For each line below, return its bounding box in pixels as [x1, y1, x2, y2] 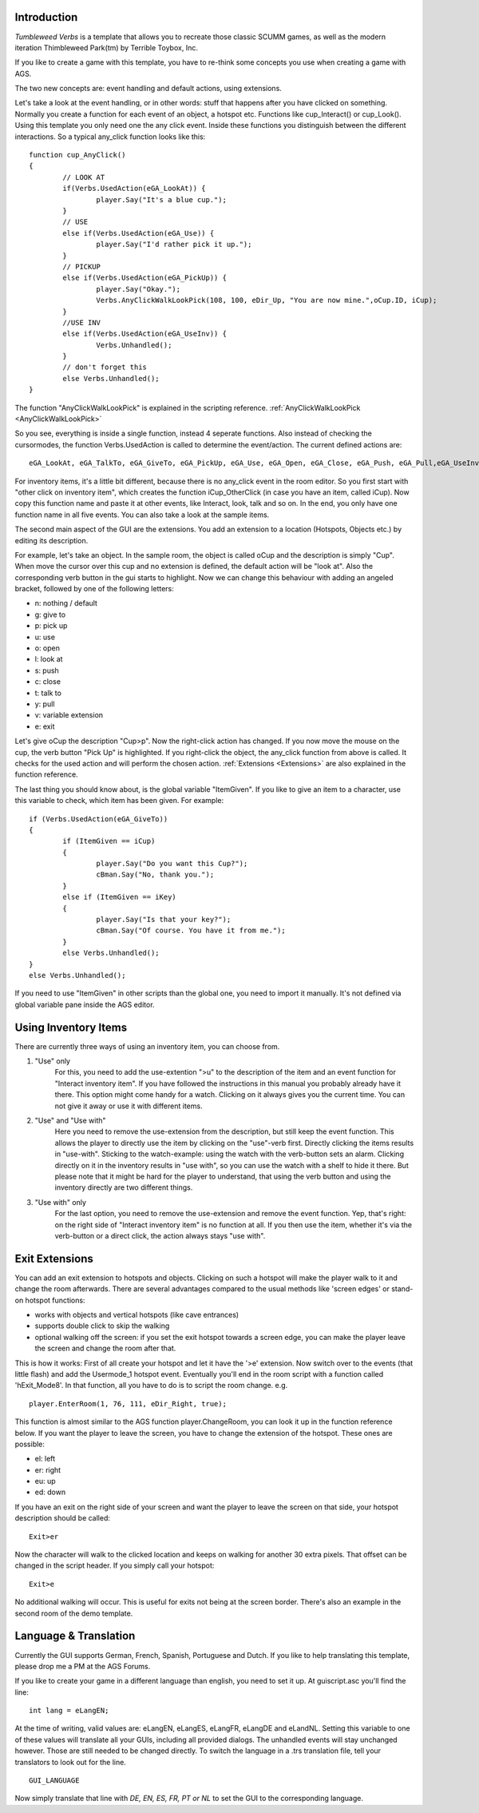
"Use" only [34, 1056, 71, 1066]
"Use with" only [34, 1197, 87, 1207]
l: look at [34, 654, 63, 664]
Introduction [14, 10, 78, 24]
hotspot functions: [25, 1295, 85, 1305]
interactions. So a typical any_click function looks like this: [14, 132, 206, 141]
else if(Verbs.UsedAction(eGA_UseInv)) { [62, 329, 228, 339]
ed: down [34, 1487, 66, 1497]
